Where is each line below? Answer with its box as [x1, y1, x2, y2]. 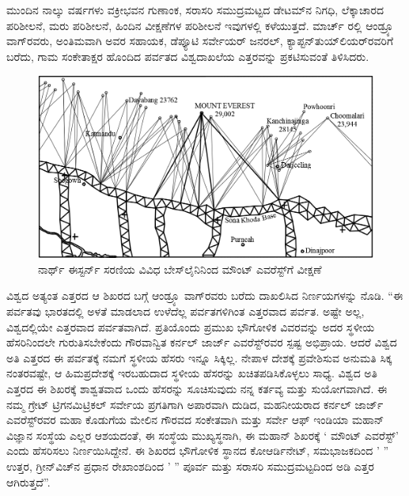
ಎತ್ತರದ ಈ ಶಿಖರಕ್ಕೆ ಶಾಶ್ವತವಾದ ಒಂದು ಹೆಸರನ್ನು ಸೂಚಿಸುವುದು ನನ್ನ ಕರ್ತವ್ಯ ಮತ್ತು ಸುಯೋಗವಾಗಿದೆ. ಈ [6, 381, 388, 397]
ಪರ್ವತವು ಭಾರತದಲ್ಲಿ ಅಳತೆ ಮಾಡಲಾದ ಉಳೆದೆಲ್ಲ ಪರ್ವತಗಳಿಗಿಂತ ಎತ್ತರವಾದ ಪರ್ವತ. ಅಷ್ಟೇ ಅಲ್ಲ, [6, 303, 365, 320]
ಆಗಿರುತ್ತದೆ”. [6, 473, 51, 490]
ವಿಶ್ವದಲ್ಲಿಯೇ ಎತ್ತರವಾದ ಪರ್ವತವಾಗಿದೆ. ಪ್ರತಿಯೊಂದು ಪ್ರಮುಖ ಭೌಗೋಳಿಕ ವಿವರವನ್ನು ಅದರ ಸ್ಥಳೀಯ [6, 318, 375, 335]
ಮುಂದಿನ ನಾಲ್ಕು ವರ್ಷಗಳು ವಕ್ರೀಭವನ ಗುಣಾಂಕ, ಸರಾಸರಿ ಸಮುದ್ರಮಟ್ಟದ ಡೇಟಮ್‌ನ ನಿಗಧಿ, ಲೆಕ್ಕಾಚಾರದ [6, 2, 384, 17]
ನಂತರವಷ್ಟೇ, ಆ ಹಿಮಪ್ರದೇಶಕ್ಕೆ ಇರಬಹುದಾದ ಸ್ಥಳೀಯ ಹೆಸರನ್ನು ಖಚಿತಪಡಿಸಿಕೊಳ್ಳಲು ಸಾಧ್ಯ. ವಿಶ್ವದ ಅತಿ [6, 365, 377, 381]
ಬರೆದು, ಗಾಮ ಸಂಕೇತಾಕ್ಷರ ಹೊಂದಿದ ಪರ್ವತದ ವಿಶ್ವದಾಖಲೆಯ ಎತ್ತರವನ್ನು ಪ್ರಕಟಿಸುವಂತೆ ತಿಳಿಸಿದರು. [6, 47, 369, 64]
